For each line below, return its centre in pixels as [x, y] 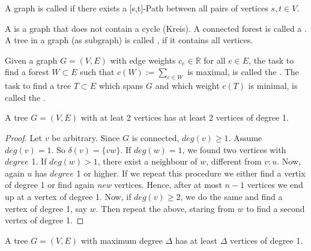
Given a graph [31, 60]
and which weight [187, 86]
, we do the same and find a [231, 196]
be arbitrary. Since [86, 137]
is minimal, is [273, 86]
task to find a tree [38, 86]
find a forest [27, 72]
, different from [234, 161]
